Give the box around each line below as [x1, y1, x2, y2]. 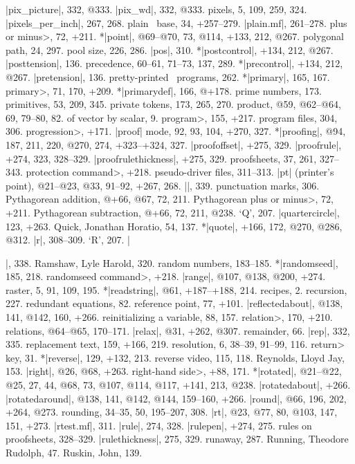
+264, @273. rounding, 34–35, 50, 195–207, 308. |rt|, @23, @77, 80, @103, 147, [6, 405, 338, 419]
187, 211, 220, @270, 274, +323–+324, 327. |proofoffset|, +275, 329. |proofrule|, [6, 137, 342, 151]
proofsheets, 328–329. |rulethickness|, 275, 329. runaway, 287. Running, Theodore [6, 431, 349, 446]
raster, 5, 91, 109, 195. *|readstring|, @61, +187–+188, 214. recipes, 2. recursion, [6, 282, 347, 297]
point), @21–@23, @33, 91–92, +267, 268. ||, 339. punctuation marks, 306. [6, 178, 320, 192]
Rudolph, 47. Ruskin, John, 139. [6, 445, 143, 459]
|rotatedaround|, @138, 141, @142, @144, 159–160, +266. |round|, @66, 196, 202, [6, 391, 347, 405]
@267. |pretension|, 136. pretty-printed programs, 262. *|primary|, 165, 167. [6, 69, 330, 84]
